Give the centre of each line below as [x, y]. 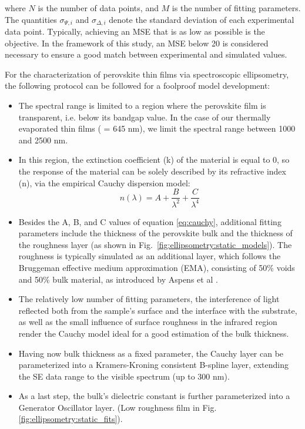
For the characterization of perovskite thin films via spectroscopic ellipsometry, [147, 74]
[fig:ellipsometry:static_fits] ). [71, 419]
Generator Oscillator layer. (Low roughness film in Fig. [118, 407]
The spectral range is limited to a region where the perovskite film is [142, 105]
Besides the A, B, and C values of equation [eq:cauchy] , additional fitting [150, 221]
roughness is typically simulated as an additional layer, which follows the [150, 256]
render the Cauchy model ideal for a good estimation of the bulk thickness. [154, 333]
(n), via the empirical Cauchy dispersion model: [104, 182]
